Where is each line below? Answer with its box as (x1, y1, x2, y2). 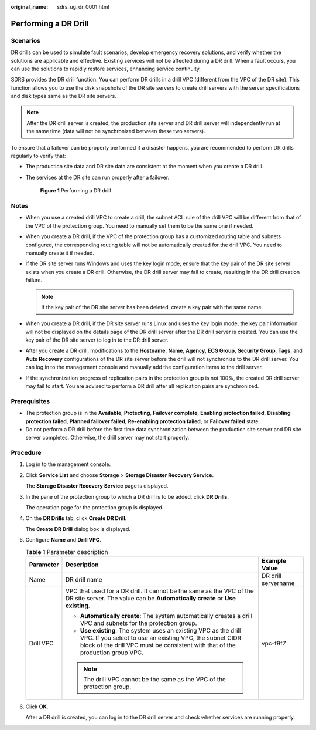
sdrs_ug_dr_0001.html (57, 4, 109, 10)
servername (261, 579, 295, 587)
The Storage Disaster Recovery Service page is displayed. (25, 482, 169, 489)
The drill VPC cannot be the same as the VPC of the (83, 675, 226, 683)
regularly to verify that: (11, 153, 66, 160)
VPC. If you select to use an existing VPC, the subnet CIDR (80, 634, 242, 642)
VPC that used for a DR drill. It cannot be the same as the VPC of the (65, 587, 254, 595)
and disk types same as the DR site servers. (11, 93, 117, 100)
